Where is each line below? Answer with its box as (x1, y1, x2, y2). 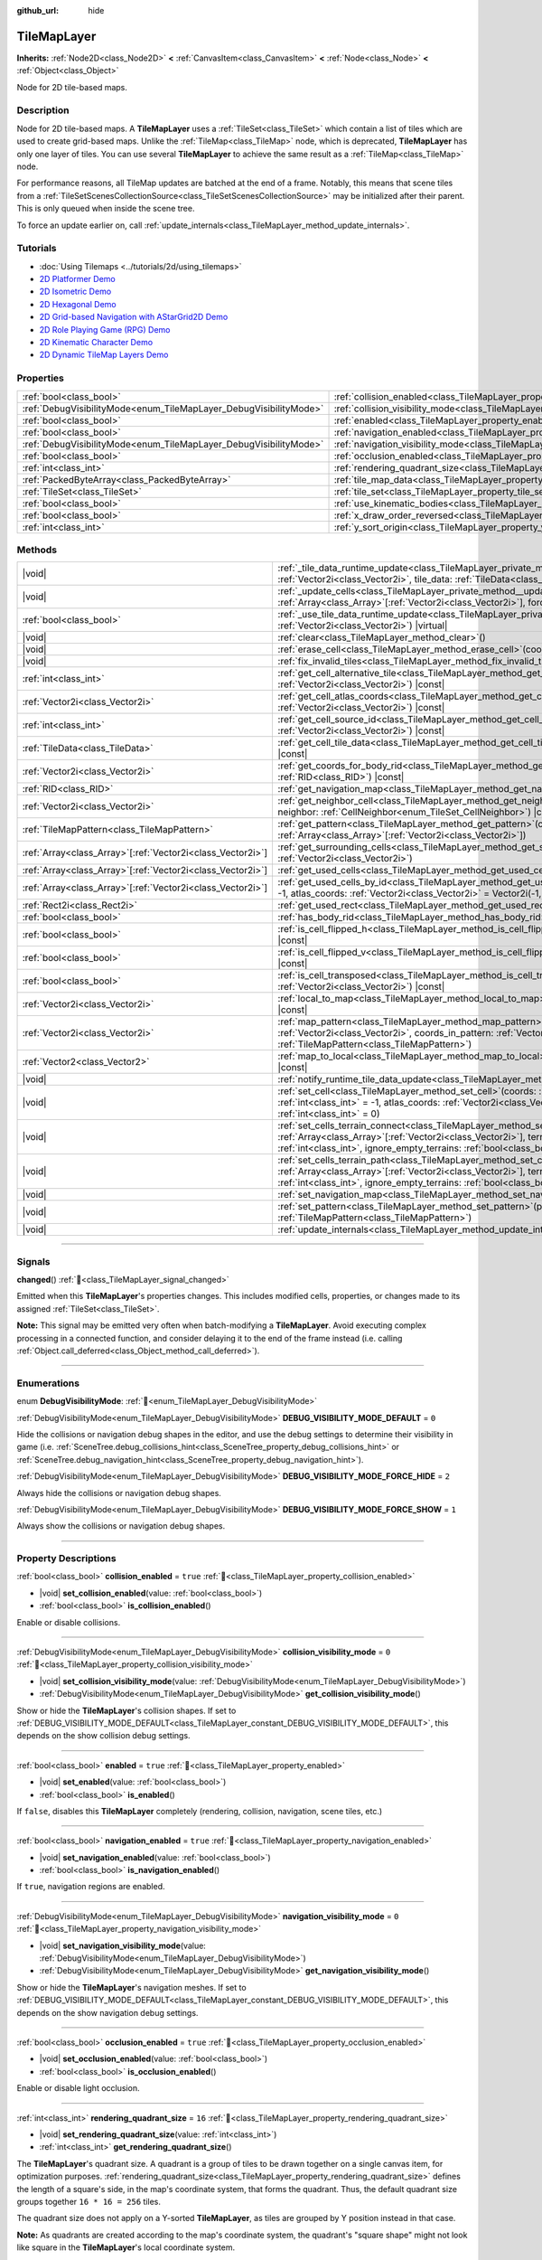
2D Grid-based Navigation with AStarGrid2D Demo (39, 312, 229, 323)
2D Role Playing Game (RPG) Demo (39, 324, 171, 334)
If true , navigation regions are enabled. (16, 1881, 165, 1892)
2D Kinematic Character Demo (39, 337, 154, 348)
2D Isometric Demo (39, 286, 112, 297)
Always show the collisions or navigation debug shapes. (16, 1521, 226, 1531)
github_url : (16, 5, 59, 15)
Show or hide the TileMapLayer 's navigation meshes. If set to (16, 1982, 248, 1992)
